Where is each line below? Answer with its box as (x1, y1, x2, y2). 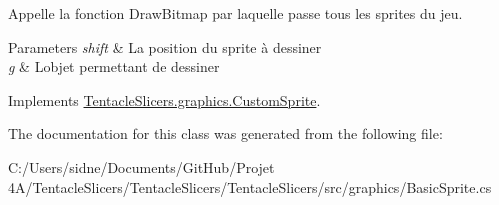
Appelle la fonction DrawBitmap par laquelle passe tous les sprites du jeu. (8, 3, 463, 23)
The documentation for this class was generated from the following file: (8, 123, 443, 144)
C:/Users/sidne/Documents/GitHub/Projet (8, 156, 275, 177)
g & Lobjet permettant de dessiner (8, 56, 220, 77)
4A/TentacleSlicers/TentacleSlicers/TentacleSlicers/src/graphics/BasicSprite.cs (8, 176, 492, 197)
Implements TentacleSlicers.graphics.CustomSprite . (8, 89, 321, 110)
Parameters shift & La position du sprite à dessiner (8, 36, 322, 57)
